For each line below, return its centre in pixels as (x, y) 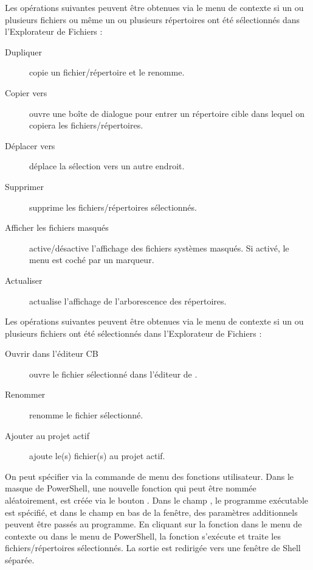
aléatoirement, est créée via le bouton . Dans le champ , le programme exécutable (156, 500)
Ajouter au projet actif (47, 435)
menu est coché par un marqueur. (92, 260)
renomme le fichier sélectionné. (86, 415)
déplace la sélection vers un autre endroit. (107, 166)
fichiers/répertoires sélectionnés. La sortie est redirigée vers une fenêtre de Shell (153, 548)
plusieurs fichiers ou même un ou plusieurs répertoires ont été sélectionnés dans (153, 19)
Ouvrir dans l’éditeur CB (52, 354)
